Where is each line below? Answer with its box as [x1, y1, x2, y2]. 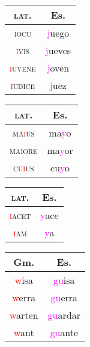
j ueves [45, 43, 71, 57]
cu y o [50, 161, 70, 174]
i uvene [10, 61, 36, 75]
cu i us [13, 161, 34, 174]
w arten [10, 308, 38, 322]
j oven [47, 61, 70, 75]
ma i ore [10, 143, 38, 157]
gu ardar [47, 308, 80, 322]
